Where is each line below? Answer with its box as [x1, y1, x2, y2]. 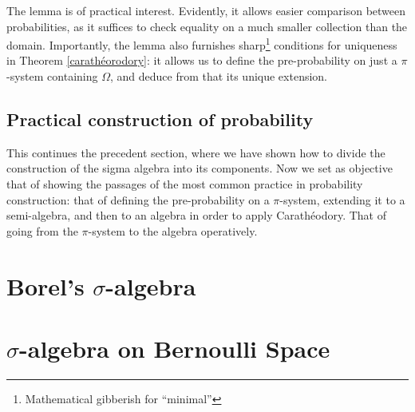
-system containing [6, 68, 98, 85]
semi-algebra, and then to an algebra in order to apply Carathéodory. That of [6, 207, 386, 224]
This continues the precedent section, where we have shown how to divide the [6, 144, 385, 160]
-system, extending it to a [279, 191, 405, 208]
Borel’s [6, 269, 85, 302]
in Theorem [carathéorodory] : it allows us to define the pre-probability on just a [6, 52, 397, 69]
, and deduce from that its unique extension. [109, 68, 328, 85]
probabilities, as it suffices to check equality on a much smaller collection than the [6, 18, 408, 34]
